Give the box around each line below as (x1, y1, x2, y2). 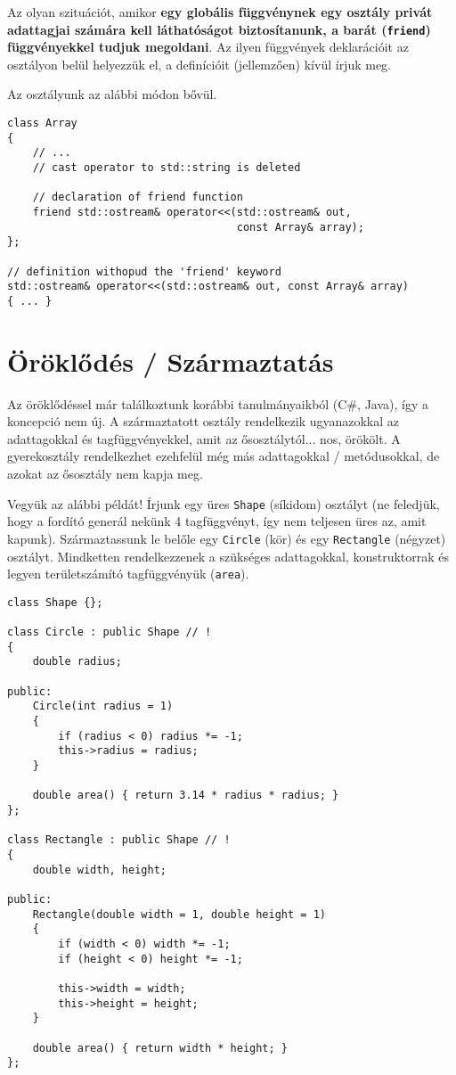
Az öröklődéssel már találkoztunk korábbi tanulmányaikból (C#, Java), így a (7, 394, 428, 413)
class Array (7, 117, 77, 130)
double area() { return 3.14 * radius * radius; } (32, 789, 339, 802)
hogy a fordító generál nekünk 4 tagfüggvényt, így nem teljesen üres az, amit (7, 512, 427, 530)
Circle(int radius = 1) (32, 700, 174, 713)
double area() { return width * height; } (32, 1041, 288, 1054)
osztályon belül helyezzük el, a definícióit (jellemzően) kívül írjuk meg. (7, 54, 392, 73)
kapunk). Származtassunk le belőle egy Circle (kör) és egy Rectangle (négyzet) (7, 529, 446, 547)
